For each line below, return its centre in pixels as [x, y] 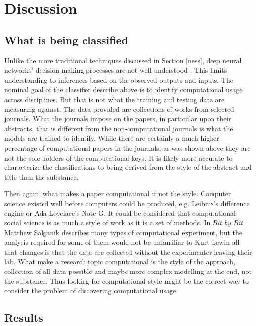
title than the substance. [42, 177]
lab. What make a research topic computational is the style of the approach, [120, 261]
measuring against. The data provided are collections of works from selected [119, 109]
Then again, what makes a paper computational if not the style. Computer [118, 193]
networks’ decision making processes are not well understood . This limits [116, 70]
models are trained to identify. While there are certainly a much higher [112, 138]
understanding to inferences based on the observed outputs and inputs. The [119, 80]
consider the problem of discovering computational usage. [91, 291]
